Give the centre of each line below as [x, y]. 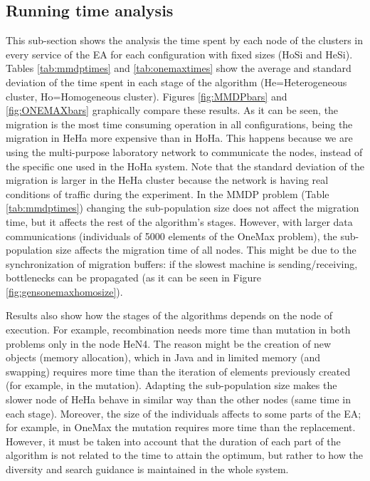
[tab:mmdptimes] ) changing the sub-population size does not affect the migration [183, 208]
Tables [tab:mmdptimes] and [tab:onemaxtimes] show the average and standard [179, 68]
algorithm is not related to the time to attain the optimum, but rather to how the [184, 455]
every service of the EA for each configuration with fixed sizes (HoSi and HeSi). [179, 54]
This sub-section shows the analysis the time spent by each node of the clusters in [185, 40]
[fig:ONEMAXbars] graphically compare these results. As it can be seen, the [172, 110]
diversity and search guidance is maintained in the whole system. [147, 469]
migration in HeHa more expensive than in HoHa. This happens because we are [179, 138]
